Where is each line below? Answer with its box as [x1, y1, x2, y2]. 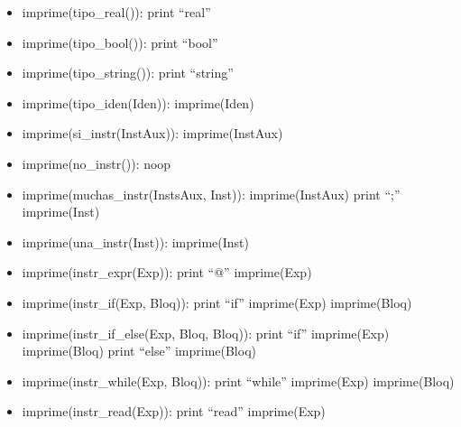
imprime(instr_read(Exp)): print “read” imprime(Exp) [22, 402, 326, 421]
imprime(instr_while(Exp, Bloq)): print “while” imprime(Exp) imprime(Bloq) [22, 371, 455, 390]
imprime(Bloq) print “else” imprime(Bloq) [22, 341, 256, 360]
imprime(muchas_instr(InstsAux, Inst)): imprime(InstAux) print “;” [22, 184, 401, 203]
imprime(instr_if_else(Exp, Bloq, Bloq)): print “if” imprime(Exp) [22, 323, 390, 342]
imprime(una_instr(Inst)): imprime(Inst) [22, 232, 250, 251]
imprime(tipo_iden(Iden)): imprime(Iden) [22, 93, 254, 112]
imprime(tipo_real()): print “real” [22, 3, 211, 21]
